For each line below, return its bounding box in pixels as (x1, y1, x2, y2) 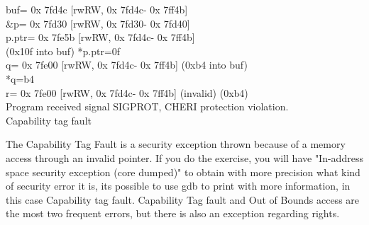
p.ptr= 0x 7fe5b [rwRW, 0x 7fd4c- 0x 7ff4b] (6, 30, 195, 45)
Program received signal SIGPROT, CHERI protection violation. (6, 99, 289, 114)
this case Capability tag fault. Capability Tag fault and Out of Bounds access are (6, 192, 360, 207)
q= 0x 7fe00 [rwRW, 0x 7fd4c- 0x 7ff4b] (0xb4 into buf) (6, 57, 248, 72)
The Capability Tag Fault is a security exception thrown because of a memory (6, 137, 346, 151)
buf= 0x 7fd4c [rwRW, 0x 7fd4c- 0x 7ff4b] (6, 2, 188, 16)
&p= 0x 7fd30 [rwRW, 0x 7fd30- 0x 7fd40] (6, 16, 190, 30)
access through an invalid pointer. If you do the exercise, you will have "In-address (6, 150, 363, 165)
